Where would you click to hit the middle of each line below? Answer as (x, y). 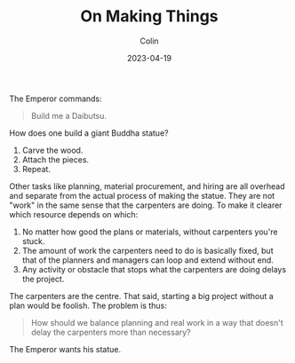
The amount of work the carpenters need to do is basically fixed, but (147, 250)
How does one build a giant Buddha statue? (89, 133)
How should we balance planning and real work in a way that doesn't (157, 322)
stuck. (33, 241)
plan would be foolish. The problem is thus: (88, 305)
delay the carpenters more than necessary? (111, 332)
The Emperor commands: (56, 99)
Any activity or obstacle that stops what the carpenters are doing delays (154, 269)
